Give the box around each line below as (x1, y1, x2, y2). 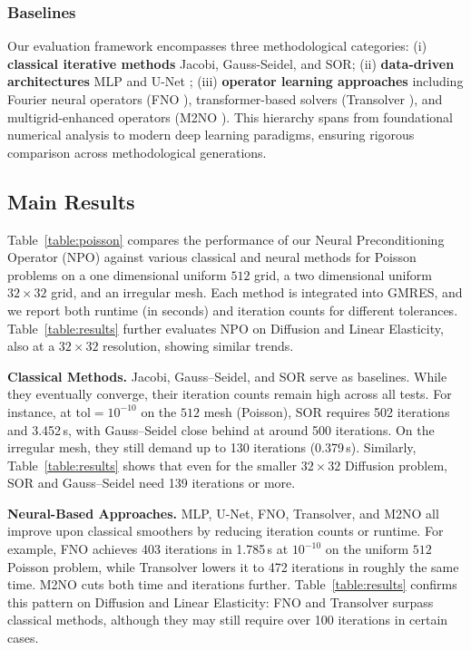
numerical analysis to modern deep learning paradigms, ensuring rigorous (7, 125, 415, 144)
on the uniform (325, 539, 409, 558)
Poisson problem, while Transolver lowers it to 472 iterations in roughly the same (7, 557, 459, 576)
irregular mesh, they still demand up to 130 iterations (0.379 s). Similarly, (7, 438, 417, 457)
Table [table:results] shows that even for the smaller (7, 455, 297, 474)
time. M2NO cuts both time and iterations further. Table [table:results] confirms (7, 575, 457, 594)
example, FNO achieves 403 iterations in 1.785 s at (7, 539, 289, 558)
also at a (7, 336, 55, 355)
